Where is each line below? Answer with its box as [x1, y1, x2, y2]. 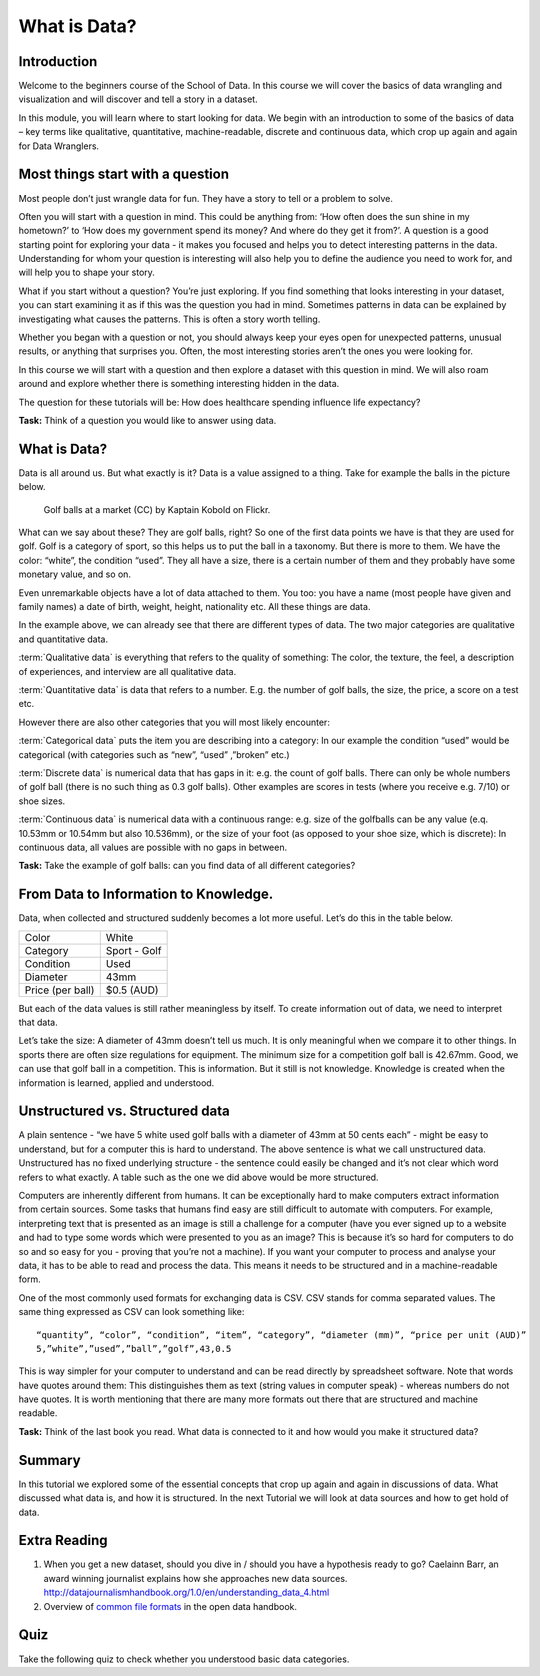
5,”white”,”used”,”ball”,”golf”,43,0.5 [36, 1343, 232, 1354]
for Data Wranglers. [18, 140, 100, 152]
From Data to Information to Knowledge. [18, 886, 274, 903]
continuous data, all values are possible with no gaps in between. [18, 841, 288, 853]
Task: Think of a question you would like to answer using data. [18, 415, 277, 426]
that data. [18, 1016, 59, 1028]
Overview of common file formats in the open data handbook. [43, 1600, 298, 1612]
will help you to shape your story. [18, 266, 155, 279]
